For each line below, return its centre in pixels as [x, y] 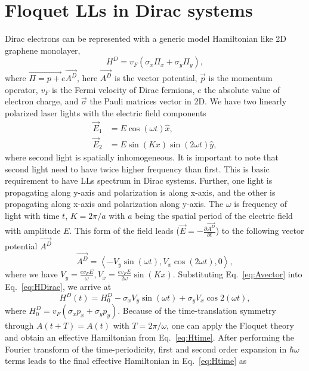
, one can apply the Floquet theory [230, 325]
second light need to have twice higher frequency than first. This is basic [137, 169]
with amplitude [33, 231]
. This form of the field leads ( [124, 231]
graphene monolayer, [43, 50]
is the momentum [240, 78]
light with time [32, 215]
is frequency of [261, 204]
